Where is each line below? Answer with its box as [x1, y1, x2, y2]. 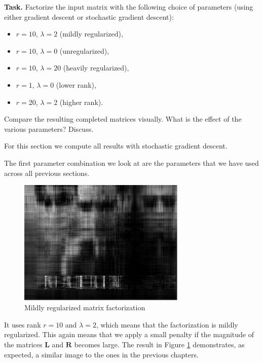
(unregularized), [59, 45, 109, 56]
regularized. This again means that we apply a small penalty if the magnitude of [4, 329, 254, 340]
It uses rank [4, 319, 41, 330]
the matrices [4, 339, 43, 350]
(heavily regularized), [63, 62, 129, 73]
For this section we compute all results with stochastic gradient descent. [4, 140, 228, 151]
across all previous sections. [4, 167, 90, 178]
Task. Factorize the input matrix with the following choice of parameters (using [4, 2, 253, 12]
